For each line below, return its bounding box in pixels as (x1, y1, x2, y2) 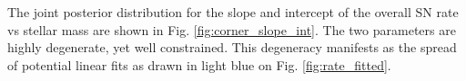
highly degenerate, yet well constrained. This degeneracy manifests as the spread (7, 38, 457, 57)
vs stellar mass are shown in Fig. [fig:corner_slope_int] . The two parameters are (7, 20, 456, 39)
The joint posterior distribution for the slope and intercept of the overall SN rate (7, 3, 459, 21)
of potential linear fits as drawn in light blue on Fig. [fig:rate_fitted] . (7, 55, 391, 74)
